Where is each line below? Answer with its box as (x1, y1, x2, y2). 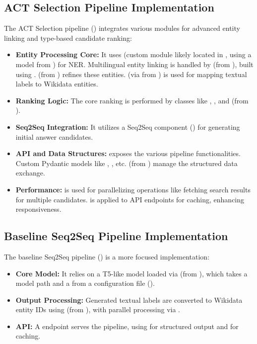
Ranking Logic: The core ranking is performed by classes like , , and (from (15, 95, 249, 105)
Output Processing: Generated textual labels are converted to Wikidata (15, 294, 243, 305)
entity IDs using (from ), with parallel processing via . (15, 304, 180, 315)
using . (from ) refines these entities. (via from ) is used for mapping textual (15, 69, 247, 79)
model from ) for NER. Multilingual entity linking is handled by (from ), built (15, 59, 254, 69)
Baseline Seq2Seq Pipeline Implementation (4, 228, 228, 244)
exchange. (15, 168, 45, 178)
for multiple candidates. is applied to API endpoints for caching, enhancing (15, 194, 245, 204)
